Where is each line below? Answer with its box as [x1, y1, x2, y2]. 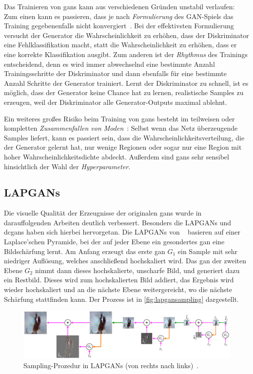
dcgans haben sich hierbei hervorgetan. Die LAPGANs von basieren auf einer [4, 227, 240, 237]
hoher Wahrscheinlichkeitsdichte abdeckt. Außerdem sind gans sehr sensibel [4, 151, 229, 161]
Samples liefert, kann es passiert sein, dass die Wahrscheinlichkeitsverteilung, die [4, 132, 245, 142]
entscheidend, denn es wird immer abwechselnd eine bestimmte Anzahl [4, 59, 215, 69]
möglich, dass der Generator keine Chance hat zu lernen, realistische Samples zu [4, 87, 244, 98]
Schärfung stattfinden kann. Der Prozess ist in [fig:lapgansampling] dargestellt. [4, 294, 239, 304]
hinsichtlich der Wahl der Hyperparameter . [4, 161, 131, 171]
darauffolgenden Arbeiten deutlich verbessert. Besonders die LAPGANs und [4, 217, 232, 227]
